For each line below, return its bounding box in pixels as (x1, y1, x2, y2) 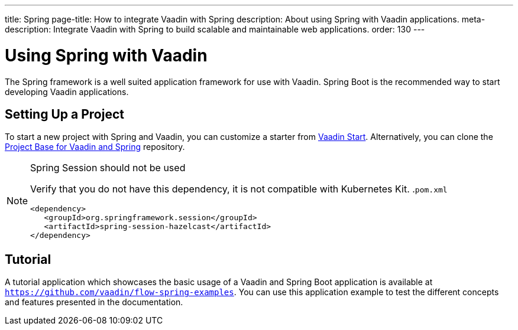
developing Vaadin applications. (5, 86, 129, 97)
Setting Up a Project (5, 106, 124, 122)
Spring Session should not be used (30, 162, 186, 174)
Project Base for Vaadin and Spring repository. (5, 142, 185, 152)
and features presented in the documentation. (5, 297, 183, 308)
